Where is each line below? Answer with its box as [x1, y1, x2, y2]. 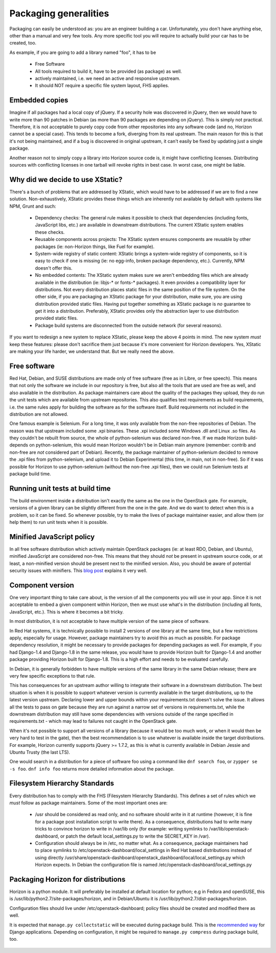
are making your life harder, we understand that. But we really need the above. [9, 349, 175, 355]
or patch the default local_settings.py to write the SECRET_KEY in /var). [60, 833, 211, 839]
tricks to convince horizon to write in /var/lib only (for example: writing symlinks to [35, 826, 208, 832]
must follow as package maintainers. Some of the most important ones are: [9, 800, 168, 806]
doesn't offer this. [35, 265, 73, 271]
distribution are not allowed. [9, 411, 68, 417]
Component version [9, 581, 74, 590]
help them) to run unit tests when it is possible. [9, 519, 108, 525]
